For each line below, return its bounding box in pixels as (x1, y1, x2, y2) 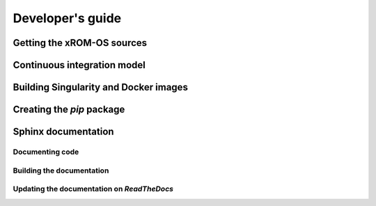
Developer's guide (13, 10, 122, 26)
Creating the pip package (13, 104, 125, 116)
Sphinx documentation (13, 126, 114, 138)
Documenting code (13, 147, 79, 157)
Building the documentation (13, 166, 109, 175)
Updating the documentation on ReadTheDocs (13, 184, 174, 194)
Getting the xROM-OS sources (13, 37, 148, 49)
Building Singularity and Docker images (13, 81, 188, 93)
